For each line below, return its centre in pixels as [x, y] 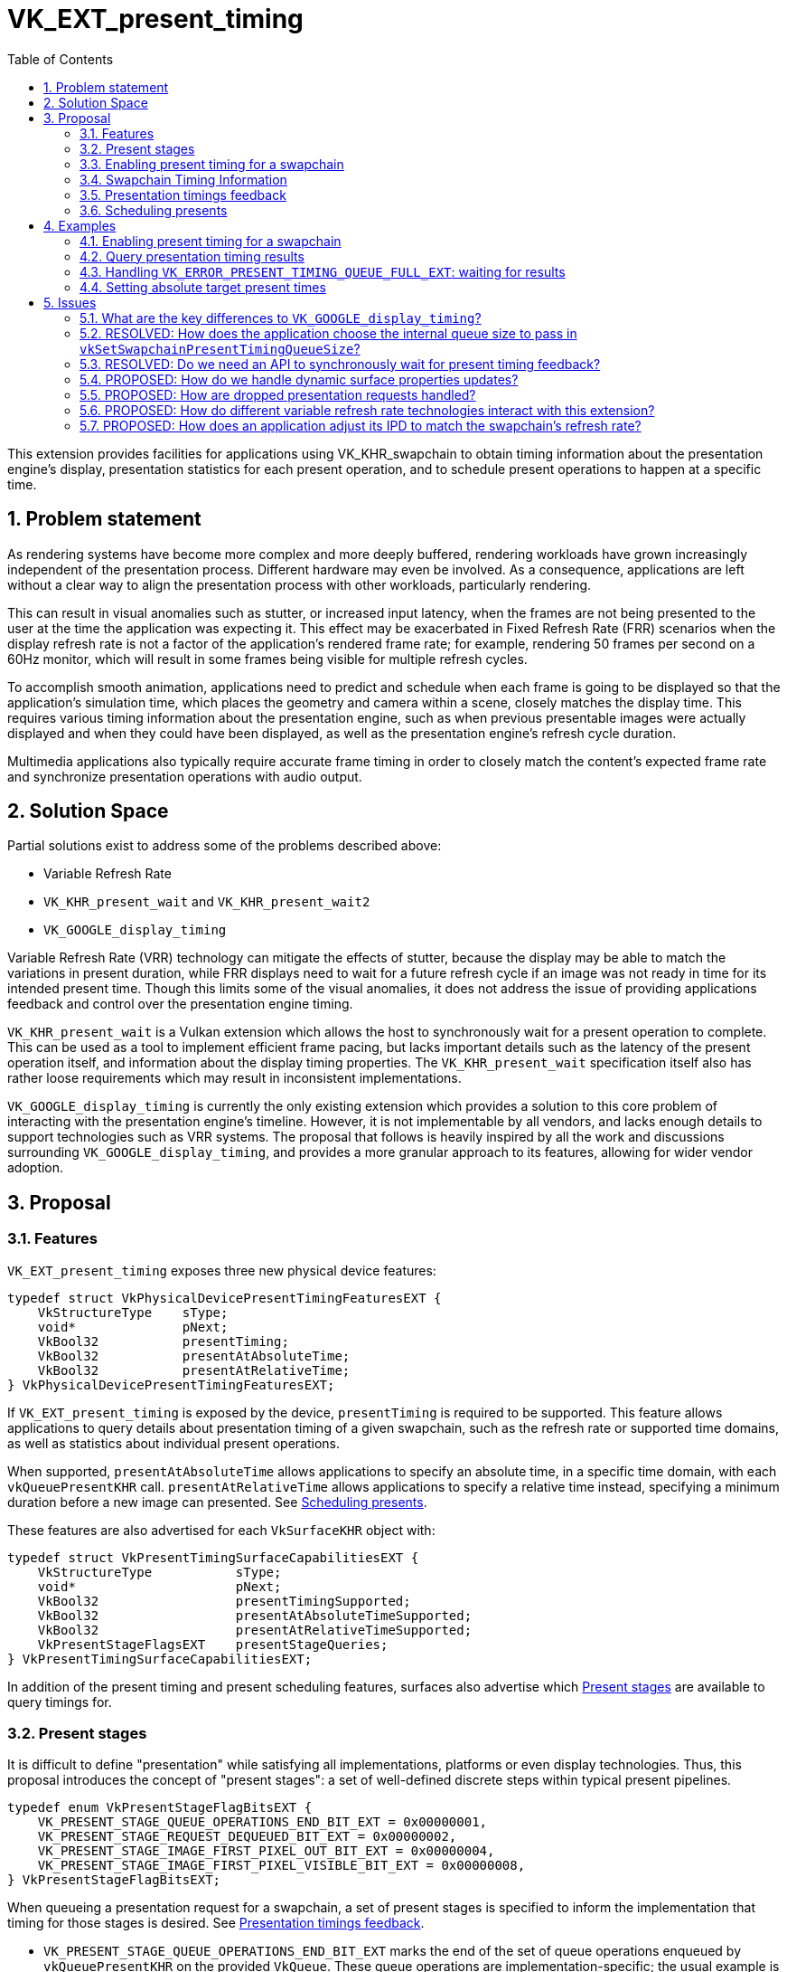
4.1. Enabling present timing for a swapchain [211, 241]
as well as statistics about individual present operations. [173, 1443]
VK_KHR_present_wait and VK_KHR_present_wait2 [207, 902]
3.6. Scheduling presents [154, 210]
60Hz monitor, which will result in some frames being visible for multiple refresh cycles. [267, 659]
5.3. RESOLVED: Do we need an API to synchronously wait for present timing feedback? [340, 364]
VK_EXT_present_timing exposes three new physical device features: [222, 1270]
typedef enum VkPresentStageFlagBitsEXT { [160, 1808]
